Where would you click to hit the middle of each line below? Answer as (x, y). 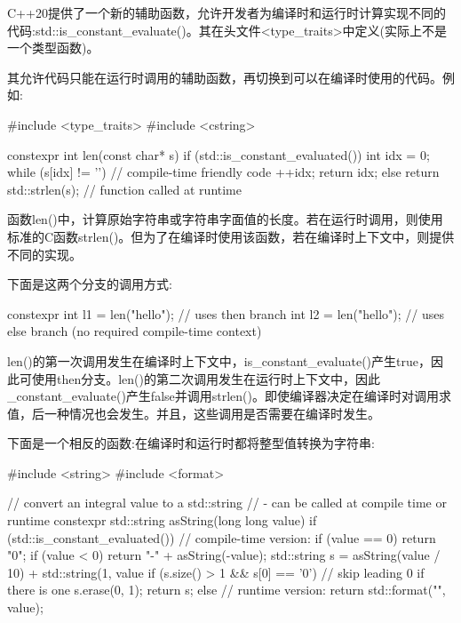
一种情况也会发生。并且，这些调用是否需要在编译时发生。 (212, 413)
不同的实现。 (44, 254)
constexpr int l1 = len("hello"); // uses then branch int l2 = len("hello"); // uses (226, 313)
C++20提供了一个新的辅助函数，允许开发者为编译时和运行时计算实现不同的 (227, 12)
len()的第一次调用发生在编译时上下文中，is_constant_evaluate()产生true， (219, 360)
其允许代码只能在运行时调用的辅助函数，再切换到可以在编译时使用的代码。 (225, 77)
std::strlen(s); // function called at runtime (124, 189)
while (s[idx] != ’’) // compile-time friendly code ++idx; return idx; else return (223, 172)
